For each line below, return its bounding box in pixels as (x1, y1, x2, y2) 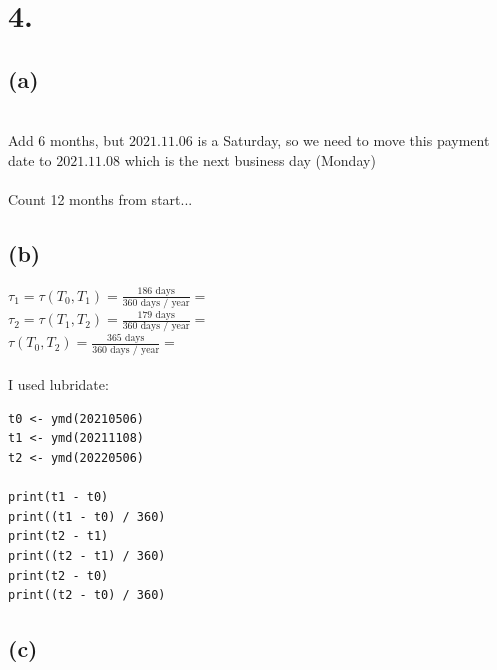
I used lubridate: (8, 374, 109, 395)
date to (8, 149, 52, 170)
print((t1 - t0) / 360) (8, 509, 166, 524)
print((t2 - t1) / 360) (8, 549, 166, 564)
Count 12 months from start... (8, 188, 193, 209)
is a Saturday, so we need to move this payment (197, 130, 490, 151)
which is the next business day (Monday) (124, 149, 376, 170)
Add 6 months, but (8, 130, 125, 151)
